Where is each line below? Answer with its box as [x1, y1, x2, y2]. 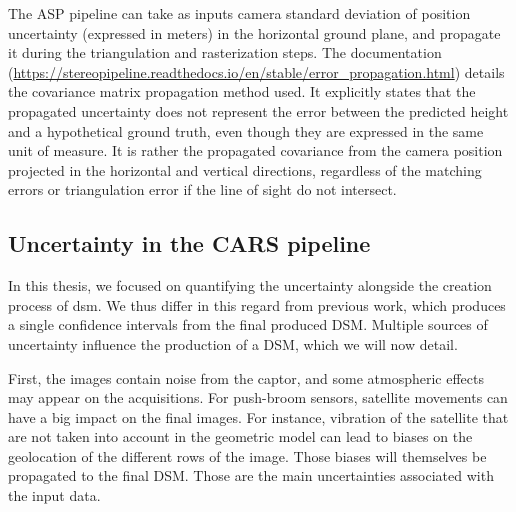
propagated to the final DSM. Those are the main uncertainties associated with [8, 465, 494, 486]
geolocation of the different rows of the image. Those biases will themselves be [8, 445, 487, 466]
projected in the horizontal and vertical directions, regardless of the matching [8, 159, 482, 180]
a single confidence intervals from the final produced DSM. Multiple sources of [8, 314, 488, 335]
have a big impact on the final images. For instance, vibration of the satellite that [8, 406, 509, 427]
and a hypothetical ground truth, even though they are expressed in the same [8, 120, 484, 141]
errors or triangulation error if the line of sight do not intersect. [8, 179, 397, 200]
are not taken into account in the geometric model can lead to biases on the [8, 426, 473, 447]
